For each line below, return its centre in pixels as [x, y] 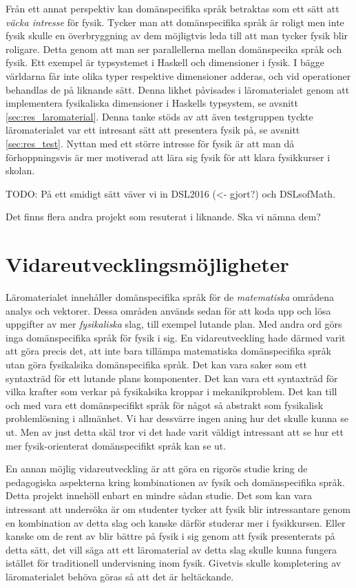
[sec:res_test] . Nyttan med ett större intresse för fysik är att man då [150, 143]
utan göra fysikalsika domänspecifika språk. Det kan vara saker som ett [156, 364]
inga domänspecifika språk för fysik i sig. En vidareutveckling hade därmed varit [176, 337]
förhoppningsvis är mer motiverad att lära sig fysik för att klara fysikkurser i [168, 157]
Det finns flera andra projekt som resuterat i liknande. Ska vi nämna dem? [163, 217]
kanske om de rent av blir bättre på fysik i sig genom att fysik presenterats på [170, 536]
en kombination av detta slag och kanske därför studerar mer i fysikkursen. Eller [176, 522]
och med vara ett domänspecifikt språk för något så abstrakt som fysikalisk [165, 405]
